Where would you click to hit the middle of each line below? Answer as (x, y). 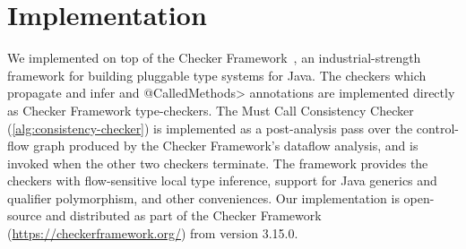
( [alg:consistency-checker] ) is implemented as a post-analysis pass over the (210, 128)
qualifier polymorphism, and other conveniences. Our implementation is (203, 197)
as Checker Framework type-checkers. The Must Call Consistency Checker (211, 110)
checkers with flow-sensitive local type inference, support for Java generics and (222, 180)
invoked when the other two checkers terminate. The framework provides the (218, 163)
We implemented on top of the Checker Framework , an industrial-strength (214, 58)
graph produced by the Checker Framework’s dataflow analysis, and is (226, 146)
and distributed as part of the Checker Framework (183, 215)
